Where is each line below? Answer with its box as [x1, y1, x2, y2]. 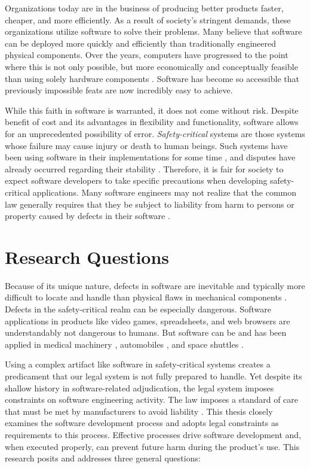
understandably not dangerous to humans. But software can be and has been [5, 326, 287, 339]
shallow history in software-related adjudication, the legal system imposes [5, 381, 274, 394]
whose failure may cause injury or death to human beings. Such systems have [5, 139, 288, 151]
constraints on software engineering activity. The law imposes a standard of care [5, 393, 299, 406]
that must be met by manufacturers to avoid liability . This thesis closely [5, 405, 273, 417]
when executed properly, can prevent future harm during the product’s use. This [5, 440, 300, 452]
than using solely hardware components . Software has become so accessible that [5, 72, 299, 84]
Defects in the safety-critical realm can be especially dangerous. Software [5, 303, 271, 315]
